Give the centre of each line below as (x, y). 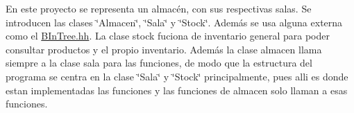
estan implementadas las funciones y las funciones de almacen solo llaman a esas (177, 90)
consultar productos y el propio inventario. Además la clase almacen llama (164, 49)
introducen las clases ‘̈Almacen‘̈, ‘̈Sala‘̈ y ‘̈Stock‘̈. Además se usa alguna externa (174, 22)
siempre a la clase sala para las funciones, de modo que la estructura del (159, 63)
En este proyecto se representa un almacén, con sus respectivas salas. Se (159, 8)
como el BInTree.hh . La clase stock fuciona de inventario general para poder (168, 36)
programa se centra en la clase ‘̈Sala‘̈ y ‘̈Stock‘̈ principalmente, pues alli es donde (177, 76)
